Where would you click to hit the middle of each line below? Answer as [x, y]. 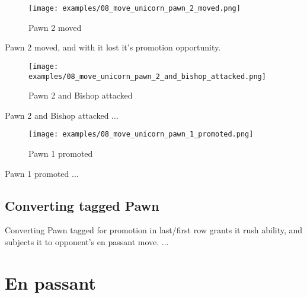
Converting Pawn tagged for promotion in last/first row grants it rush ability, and [154, 230]
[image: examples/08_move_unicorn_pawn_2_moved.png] [135, 8]
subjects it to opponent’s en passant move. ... [87, 241]
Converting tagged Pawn [82, 205]
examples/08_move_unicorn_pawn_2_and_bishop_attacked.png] [147, 76]
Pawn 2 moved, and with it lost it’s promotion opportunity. [113, 47]
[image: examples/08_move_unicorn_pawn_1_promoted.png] [141, 134]
